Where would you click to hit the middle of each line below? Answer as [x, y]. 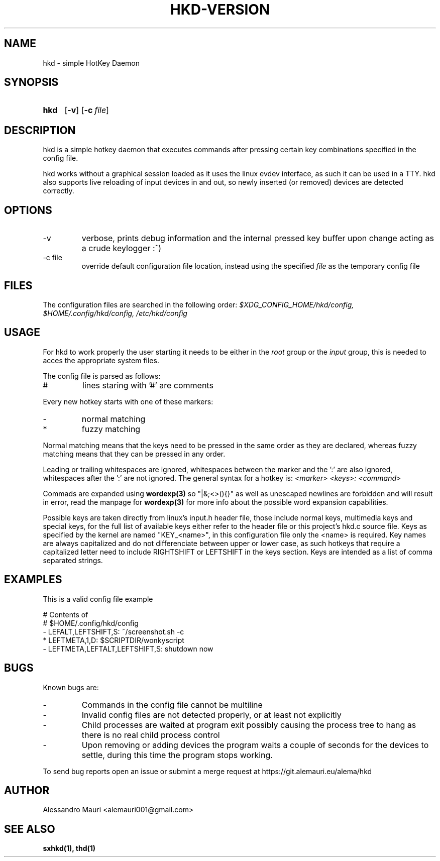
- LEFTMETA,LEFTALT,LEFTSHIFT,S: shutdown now [128, 649]
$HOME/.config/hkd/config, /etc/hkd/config [115, 313]
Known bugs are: [71, 687]
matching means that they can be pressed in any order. [134, 454]
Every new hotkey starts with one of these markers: [128, 401]
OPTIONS [28, 210]
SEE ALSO [30, 829]
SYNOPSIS [31, 82]
